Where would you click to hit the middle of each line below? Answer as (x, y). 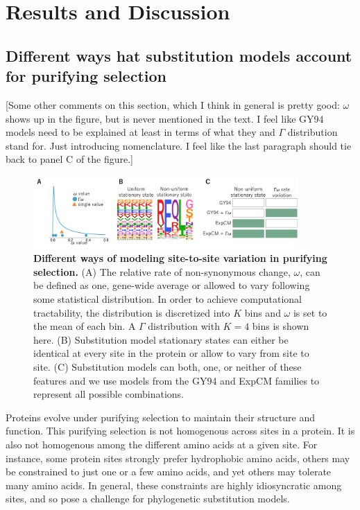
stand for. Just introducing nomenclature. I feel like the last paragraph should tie (179, 145)
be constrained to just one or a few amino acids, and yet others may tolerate (169, 472)
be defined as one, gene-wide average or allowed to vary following (172, 285)
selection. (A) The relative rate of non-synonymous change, (162, 271)
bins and (263, 312)
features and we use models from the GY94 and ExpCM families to (177, 380)
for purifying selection (86, 76)
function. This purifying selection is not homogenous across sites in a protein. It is (180, 431)
